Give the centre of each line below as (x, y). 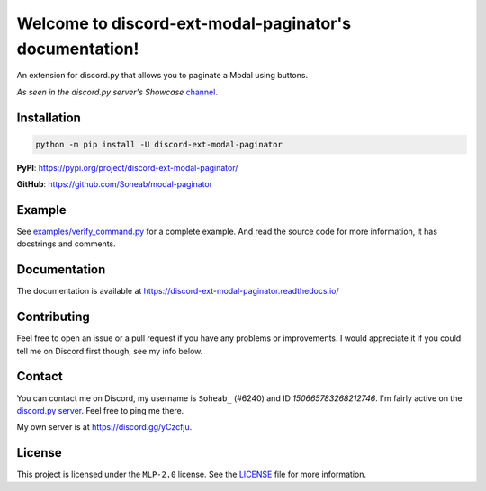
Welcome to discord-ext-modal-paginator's (184, 23)
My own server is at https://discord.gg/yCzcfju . (104, 427)
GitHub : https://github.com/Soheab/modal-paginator (115, 184)
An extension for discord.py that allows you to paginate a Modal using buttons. (162, 76)
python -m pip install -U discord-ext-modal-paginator (159, 144)
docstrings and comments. (66, 244)
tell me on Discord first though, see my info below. (110, 351)
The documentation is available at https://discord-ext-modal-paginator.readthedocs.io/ (178, 291)
